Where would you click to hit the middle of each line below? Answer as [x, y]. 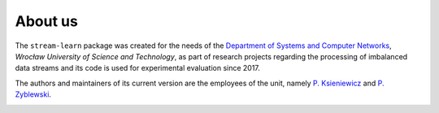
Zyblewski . [33, 94]
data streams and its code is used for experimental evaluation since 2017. [137, 68]
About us [47, 21]
